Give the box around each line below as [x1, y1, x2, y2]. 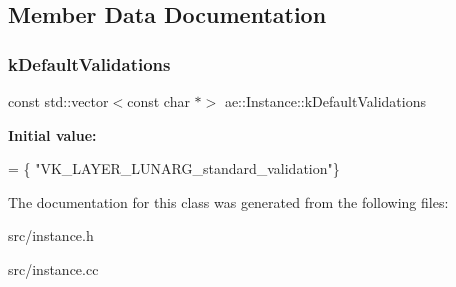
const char [127, 91, 190, 111]
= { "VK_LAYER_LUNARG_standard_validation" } [8, 158, 340, 179]
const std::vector [8, 91, 109, 111]
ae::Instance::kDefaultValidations [224, 91, 426, 111]
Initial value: [8, 124, 97, 145]
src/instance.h [8, 225, 94, 246]
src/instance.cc [8, 258, 99, 279]
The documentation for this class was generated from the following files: [8, 191, 449, 212]
